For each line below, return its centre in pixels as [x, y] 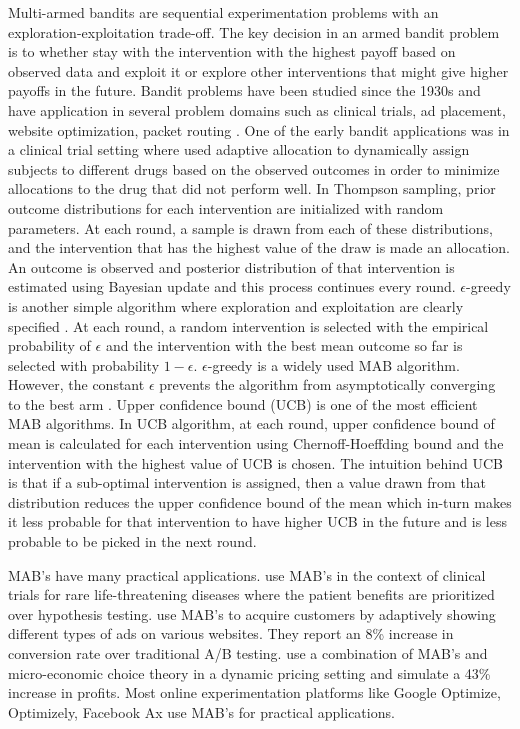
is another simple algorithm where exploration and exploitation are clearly [236, 305]
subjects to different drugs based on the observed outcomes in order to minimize [254, 168]
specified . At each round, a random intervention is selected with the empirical [248, 325]
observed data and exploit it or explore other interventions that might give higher [258, 70]
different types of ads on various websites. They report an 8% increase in [231, 633]
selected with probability [84, 364]
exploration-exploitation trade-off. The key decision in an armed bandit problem [254, 31]
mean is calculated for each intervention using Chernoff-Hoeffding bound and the [256, 443]
